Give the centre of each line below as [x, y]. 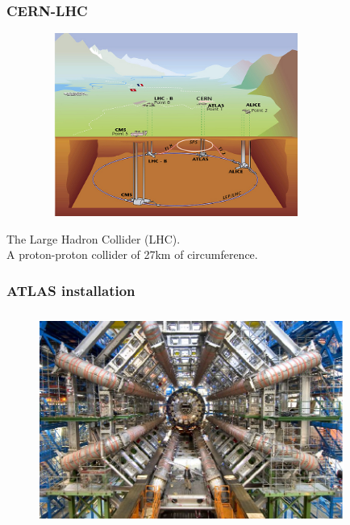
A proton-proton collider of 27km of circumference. [132, 254]
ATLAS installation [71, 290]
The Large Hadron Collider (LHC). [94, 238]
